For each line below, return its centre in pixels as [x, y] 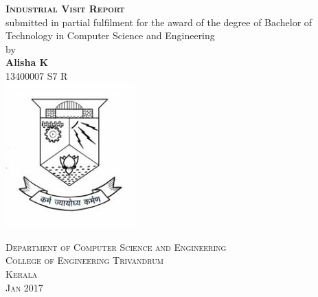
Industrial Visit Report [65, 8]
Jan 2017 [24, 287]
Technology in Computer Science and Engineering [110, 35]
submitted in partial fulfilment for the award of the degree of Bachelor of [159, 22]
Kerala [22, 274]
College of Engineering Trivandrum [84, 260]
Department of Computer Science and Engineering [116, 246]
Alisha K [27, 62]
